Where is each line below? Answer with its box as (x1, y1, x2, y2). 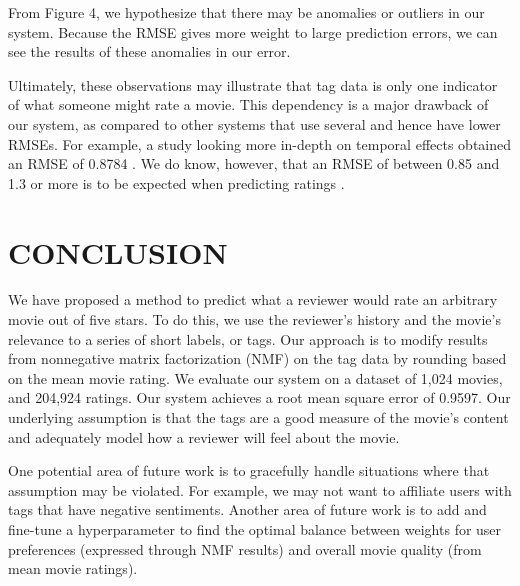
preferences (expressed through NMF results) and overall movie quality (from (8, 538, 482, 559)
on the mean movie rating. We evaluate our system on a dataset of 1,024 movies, (8, 367, 503, 388)
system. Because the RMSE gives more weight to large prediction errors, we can (8, 21, 498, 42)
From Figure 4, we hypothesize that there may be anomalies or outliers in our (8, 2, 485, 22)
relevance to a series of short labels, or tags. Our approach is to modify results (8, 328, 488, 349)
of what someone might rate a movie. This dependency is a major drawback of (8, 94, 489, 115)
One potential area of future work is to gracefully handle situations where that (8, 460, 490, 481)
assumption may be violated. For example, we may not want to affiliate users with (8, 479, 512, 500)
